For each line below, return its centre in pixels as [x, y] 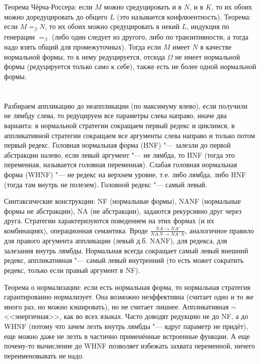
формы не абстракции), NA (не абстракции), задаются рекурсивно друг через [123, 211]
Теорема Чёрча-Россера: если [48, 7]
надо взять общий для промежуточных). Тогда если [83, 47]
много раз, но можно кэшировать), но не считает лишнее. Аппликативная [116, 306]
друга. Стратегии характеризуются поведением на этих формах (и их [109, 221]
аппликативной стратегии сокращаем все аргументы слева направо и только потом [130, 135]
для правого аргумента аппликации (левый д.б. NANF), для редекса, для [116, 241]
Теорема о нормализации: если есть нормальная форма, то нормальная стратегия [127, 287]
